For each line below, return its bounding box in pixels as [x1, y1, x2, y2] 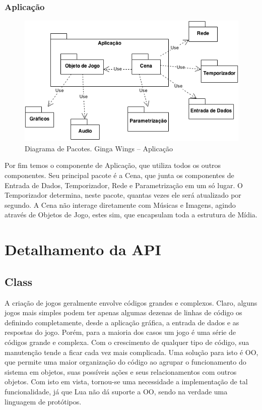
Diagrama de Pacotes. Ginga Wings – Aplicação [25, 143, 173, 153]
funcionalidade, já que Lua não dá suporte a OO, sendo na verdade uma [5, 386, 228, 396]
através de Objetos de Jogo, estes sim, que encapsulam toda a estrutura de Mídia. [5, 209, 257, 220]
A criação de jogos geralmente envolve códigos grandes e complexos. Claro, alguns [5, 297, 257, 308]
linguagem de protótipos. [5, 396, 82, 406]
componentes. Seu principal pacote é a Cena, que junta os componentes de [5, 170, 234, 181]
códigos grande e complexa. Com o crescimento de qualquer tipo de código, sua [5, 336, 249, 347]
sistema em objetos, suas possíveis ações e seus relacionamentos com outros [5, 366, 237, 377]
